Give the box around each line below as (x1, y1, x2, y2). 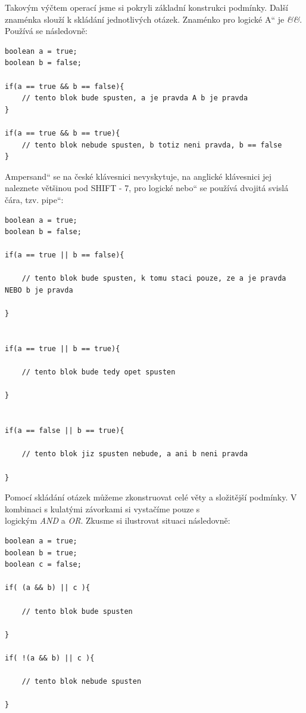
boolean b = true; (5, 548, 77, 557)
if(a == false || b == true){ (5, 426, 124, 435)
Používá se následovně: (5, 24, 88, 37)
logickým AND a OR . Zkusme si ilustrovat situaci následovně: (5, 514, 230, 527)
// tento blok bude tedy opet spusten (21, 368, 176, 377)
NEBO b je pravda (5, 286, 73, 295)
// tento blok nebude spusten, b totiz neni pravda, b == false (21, 140, 282, 149)
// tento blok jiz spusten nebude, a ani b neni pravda (21, 450, 248, 459)
